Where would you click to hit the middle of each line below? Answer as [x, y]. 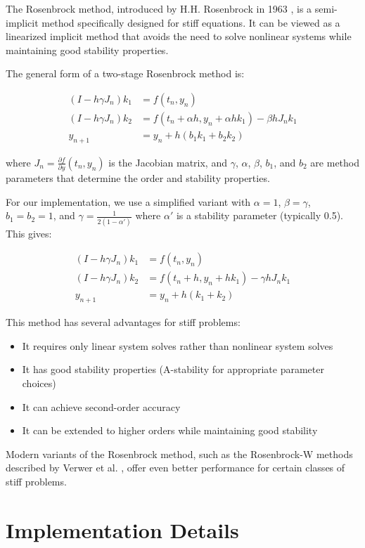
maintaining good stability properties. [87, 50]
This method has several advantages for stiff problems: [123, 322]
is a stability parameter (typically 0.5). [260, 215]
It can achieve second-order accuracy [101, 406]
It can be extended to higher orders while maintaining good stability [170, 430]
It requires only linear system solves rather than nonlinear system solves [178, 345]
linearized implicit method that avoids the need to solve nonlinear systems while [179, 36]
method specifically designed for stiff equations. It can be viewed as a [191, 22]
